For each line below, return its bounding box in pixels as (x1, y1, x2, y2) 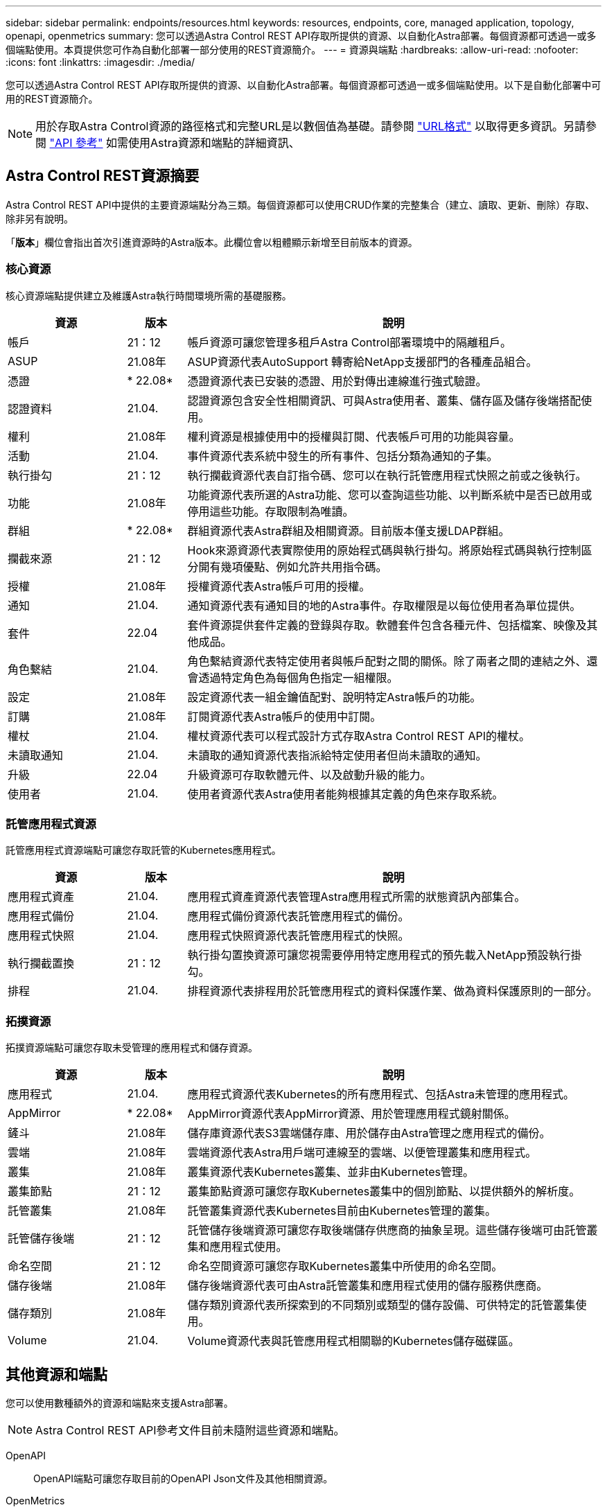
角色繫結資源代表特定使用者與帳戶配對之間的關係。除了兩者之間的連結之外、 (187, 653, 587, 668)
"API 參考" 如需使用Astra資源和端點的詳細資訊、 (49, 136, 300, 150)
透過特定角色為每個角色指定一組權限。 (198, 670, 398, 685)
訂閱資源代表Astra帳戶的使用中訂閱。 (187, 709, 382, 723)
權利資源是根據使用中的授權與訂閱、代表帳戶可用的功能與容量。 (187, 429, 520, 443)
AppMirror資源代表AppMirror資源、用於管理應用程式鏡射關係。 (187, 1107, 516, 1121)
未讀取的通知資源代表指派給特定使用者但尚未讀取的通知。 (187, 748, 487, 762)
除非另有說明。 (6, 212, 73, 225)
